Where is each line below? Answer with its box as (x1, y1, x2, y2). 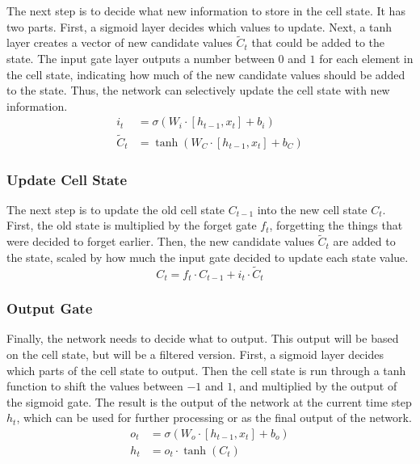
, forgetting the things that (269, 217, 403, 234)
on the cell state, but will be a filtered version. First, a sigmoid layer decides (6, 345, 384, 362)
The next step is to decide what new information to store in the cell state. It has (6, 2, 405, 19)
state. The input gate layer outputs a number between (6, 50, 275, 66)
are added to (333, 233, 396, 250)
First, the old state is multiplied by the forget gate (6, 217, 257, 234)
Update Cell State (6, 169, 128, 189)
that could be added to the (251, 34, 385, 51)
